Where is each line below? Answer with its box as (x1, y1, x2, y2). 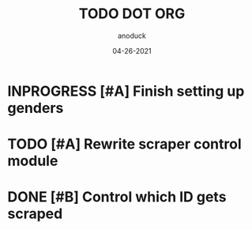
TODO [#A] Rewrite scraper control (7, 135, 242, 153)
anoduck (117, 31, 147, 40)
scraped (7, 205, 63, 223)
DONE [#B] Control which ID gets (7, 188, 227, 206)
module (7, 152, 58, 170)
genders (7, 99, 64, 117)
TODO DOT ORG (78, 5, 186, 23)
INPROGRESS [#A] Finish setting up (7, 82, 245, 100)
